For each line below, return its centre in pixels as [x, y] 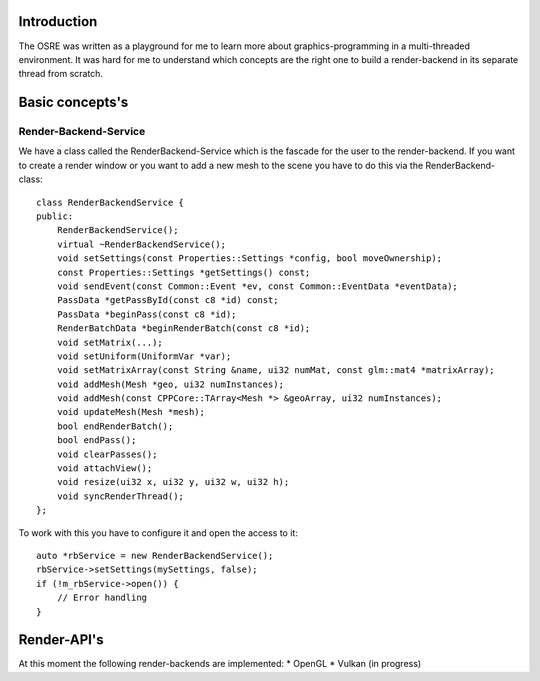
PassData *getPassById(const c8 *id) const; [167, 300]
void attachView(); [104, 468]
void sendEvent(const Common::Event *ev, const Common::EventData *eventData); [257, 286]
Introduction [58, 21]
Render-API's [61, 640]
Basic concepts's [73, 102]
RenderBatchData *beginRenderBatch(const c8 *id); [183, 328]
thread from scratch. [61, 74]
